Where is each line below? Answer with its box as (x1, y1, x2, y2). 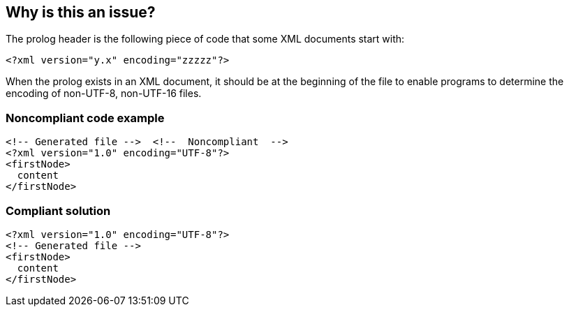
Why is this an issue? (6, 3, 156, 21)
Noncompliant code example (6, 110, 165, 125)
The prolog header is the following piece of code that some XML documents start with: (6, 33, 405, 45)
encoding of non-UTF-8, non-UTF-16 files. (6, 87, 202, 100)
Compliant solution (6, 203, 111, 218)
